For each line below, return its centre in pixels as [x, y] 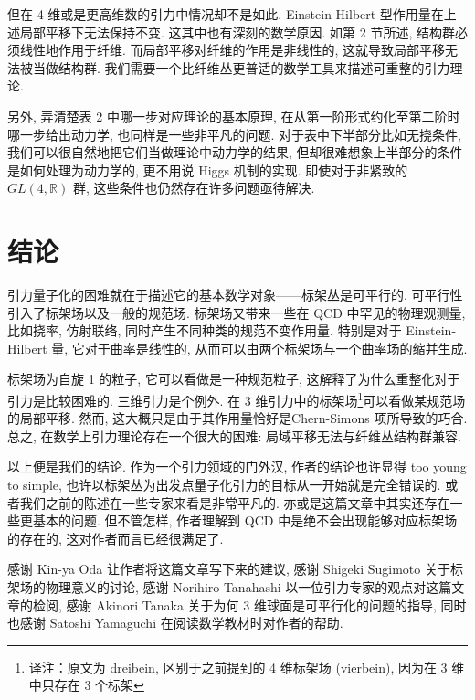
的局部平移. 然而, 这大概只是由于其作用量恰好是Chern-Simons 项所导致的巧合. [237, 418]
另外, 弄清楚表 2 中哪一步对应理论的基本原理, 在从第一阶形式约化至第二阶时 [234, 116]
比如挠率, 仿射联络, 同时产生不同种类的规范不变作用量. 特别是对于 [205, 330]
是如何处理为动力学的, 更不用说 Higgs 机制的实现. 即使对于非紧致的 [208, 170]
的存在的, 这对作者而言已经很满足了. [116, 538]
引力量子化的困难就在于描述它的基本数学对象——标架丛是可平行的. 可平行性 [235, 295]
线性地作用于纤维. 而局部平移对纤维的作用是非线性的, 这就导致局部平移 [232, 50]
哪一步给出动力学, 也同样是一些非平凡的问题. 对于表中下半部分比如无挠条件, [234, 134]
